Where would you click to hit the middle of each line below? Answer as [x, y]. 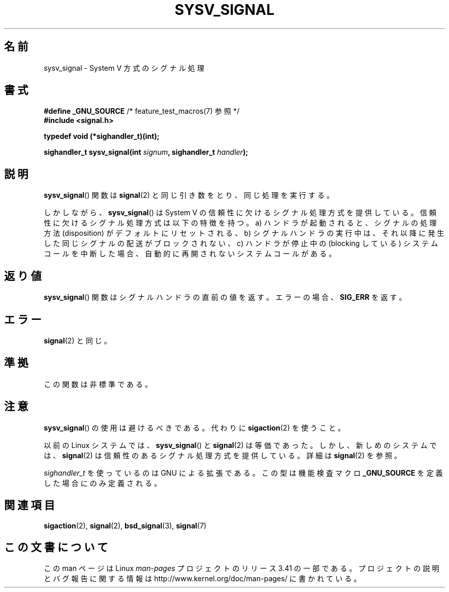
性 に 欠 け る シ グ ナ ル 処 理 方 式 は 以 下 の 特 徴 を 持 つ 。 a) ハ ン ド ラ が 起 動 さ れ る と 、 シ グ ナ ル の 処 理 [240, 223]
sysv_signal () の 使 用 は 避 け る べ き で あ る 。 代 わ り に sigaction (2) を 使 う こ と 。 [195, 427]
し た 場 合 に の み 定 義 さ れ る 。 [103, 483]
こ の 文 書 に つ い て [56, 547]
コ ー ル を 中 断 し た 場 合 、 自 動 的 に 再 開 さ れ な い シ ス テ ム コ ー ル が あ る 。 [190, 254]
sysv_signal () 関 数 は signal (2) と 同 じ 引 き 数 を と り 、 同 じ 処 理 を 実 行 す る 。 [189, 195]
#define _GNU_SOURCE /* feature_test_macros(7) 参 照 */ [141, 111]
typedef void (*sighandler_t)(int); [101, 136]
